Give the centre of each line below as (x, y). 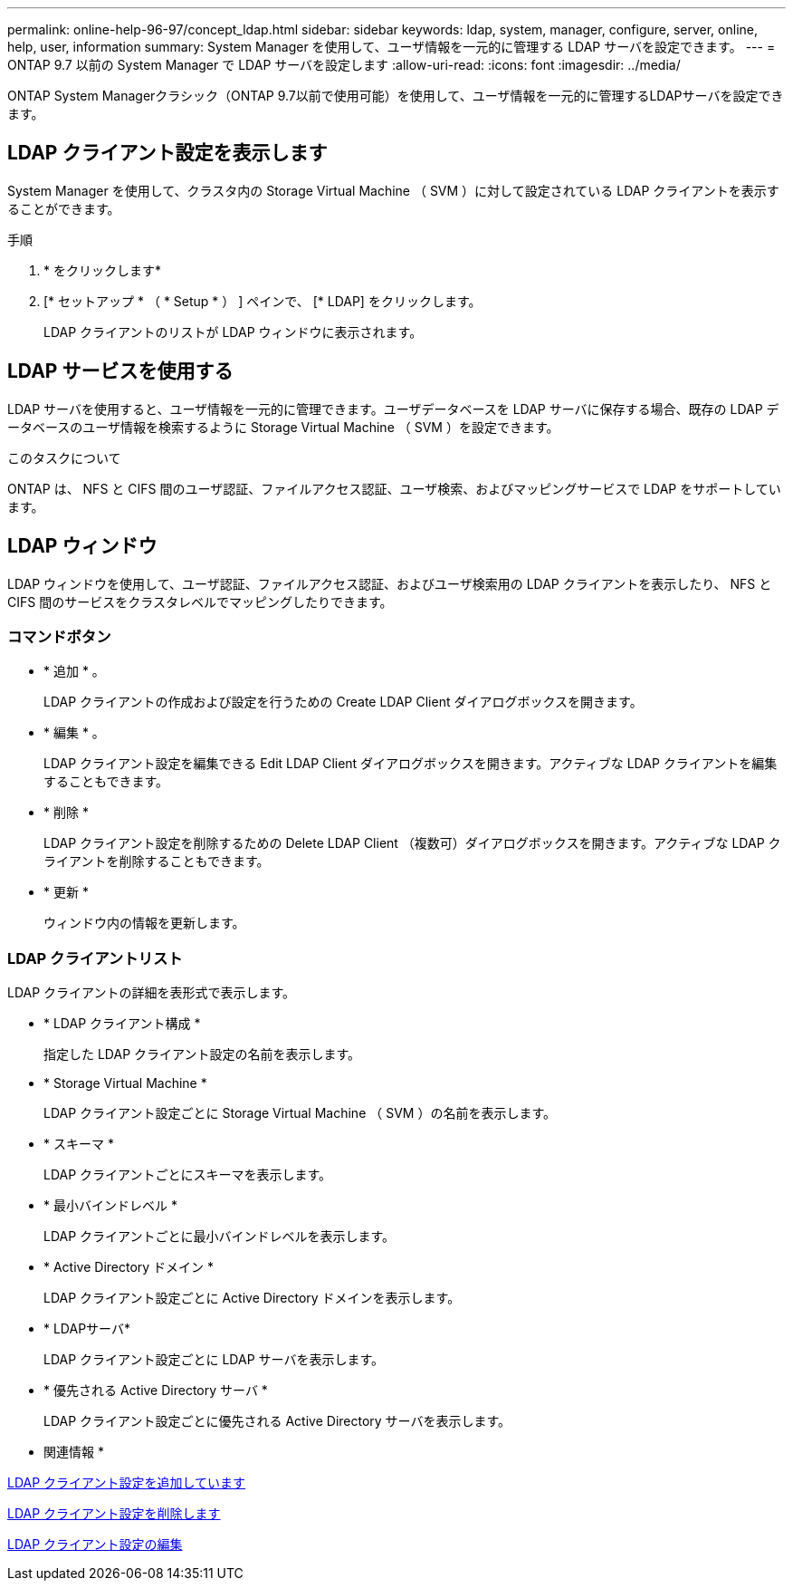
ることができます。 (64, 208)
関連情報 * (74, 1452)
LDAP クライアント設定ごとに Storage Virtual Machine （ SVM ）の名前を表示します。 (300, 1113)
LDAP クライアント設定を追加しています (127, 1483)
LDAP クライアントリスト (95, 958)
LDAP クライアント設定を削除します (114, 1514)
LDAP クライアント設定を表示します (167, 153)
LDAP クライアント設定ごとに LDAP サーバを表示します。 (214, 1360)
